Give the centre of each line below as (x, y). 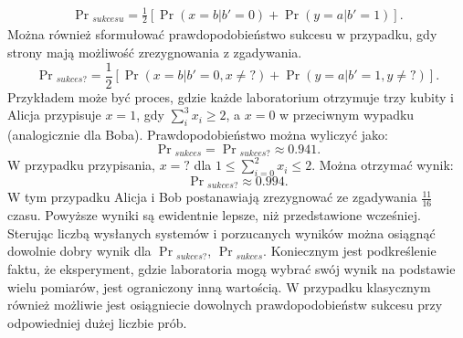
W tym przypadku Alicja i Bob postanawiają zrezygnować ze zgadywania (212, 197)
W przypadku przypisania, (81, 165)
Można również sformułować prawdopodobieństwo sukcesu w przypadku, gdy (222, 34)
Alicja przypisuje (54, 115)
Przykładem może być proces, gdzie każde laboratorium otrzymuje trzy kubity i (231, 96)
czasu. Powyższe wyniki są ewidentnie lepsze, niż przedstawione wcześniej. (214, 215)
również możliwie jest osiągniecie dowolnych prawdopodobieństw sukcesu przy (225, 305)
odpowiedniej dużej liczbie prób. (97, 322)
